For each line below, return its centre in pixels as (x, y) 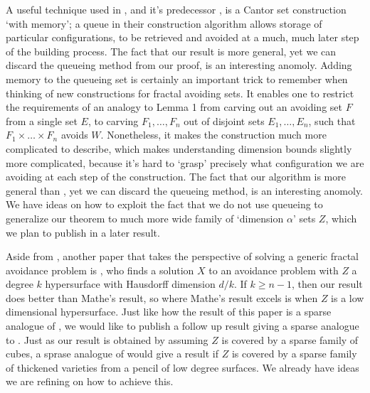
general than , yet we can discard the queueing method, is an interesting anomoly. (185, 190)
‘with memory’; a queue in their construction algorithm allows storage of (164, 23)
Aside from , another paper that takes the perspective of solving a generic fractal (182, 256)
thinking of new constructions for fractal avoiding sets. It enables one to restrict (180, 93)
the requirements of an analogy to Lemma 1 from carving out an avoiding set (174, 107)
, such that (332, 120)
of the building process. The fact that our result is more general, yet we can (171, 51)
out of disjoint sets (224, 120)
